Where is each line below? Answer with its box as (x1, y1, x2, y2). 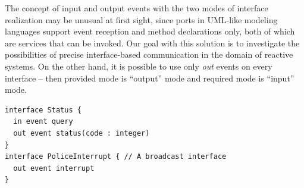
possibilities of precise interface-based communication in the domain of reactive (5, 48, 293, 61)
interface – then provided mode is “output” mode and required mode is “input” (5, 71, 294, 84)
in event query (13, 117, 73, 126)
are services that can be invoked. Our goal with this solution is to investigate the (5, 36, 300, 49)
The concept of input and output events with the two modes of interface (5, 2, 268, 14)
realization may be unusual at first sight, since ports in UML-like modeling (5, 13, 278, 26)
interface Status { (5, 105, 82, 114)
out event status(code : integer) (13, 129, 150, 137)
